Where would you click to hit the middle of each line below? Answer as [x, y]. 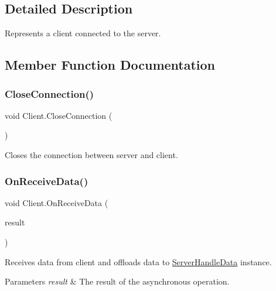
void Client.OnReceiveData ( [57, 202]
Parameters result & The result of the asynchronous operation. [117, 281]
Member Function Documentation [110, 65]
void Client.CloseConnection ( [59, 115]
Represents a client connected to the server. [83, 33]
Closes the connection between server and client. [91, 154]
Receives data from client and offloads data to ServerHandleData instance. [138, 261]
